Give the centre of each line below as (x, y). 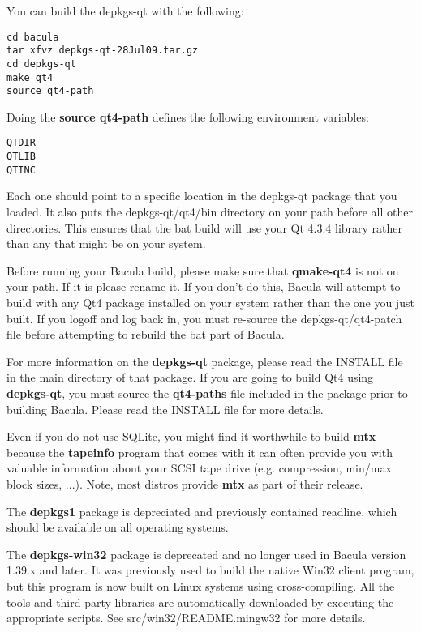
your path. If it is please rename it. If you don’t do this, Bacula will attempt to (204, 286)
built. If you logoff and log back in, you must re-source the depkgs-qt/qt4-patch (204, 318)
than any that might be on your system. (106, 243)
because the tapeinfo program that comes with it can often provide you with (200, 452)
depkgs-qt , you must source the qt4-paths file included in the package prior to (207, 393)
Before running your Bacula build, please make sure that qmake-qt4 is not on (203, 270)
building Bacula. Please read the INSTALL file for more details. (165, 409)
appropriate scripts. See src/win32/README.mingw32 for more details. (186, 618)
